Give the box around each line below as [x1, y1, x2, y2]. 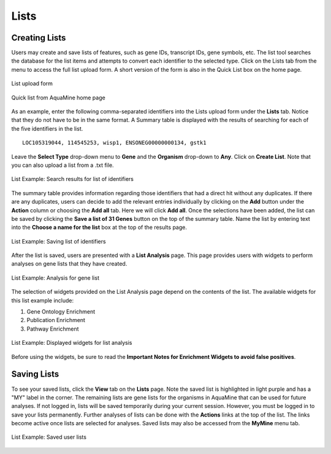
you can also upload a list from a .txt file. [11, 161, 114, 169]
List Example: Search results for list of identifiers [11, 175, 134, 183]
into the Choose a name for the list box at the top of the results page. [11, 224, 187, 231]
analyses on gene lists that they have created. [11, 260, 127, 267]
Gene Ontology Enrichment [26, 308, 96, 315]
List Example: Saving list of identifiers [11, 237, 107, 245]
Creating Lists [11, 33, 66, 43]
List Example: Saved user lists [11, 433, 87, 441]
